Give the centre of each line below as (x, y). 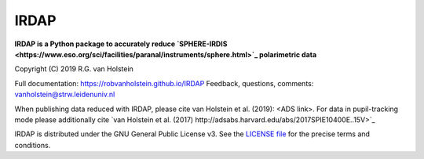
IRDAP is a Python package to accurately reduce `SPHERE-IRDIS (121, 44)
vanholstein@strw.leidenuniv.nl (65, 95)
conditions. (33, 145)
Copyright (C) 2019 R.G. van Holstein (74, 69)
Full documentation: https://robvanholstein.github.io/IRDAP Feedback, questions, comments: (164, 83)
